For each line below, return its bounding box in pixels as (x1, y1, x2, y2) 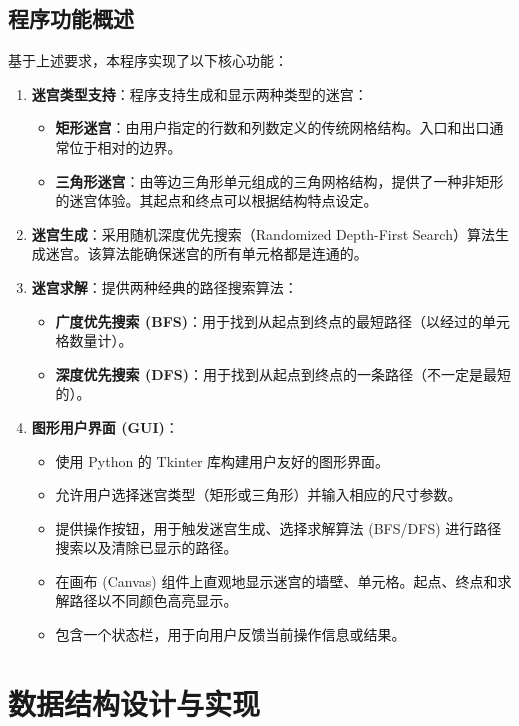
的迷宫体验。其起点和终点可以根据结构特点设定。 (55, 190, 378, 211)
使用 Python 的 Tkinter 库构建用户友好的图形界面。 (55, 450, 390, 471)
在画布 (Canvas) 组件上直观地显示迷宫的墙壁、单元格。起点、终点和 (55, 570, 498, 591)
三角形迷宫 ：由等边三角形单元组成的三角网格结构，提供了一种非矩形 (55, 170, 504, 191)
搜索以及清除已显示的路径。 (55, 537, 238, 558)
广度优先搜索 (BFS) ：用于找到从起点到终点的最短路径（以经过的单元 (55, 310, 511, 331)
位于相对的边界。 (69, 136, 182, 157)
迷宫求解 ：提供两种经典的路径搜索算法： (31, 276, 298, 297)
